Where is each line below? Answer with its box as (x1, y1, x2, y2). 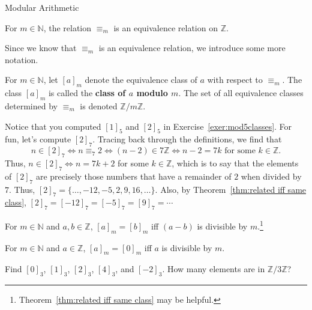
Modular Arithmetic (5, 1, 79, 13)
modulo (136, 87, 168, 99)
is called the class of (48, 87, 126, 99)
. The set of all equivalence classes (178, 87, 304, 99)
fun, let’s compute (5, 133, 71, 145)
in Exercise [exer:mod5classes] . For (163, 120, 292, 132)
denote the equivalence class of (85, 73, 197, 86)
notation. (5, 53, 38, 65)
